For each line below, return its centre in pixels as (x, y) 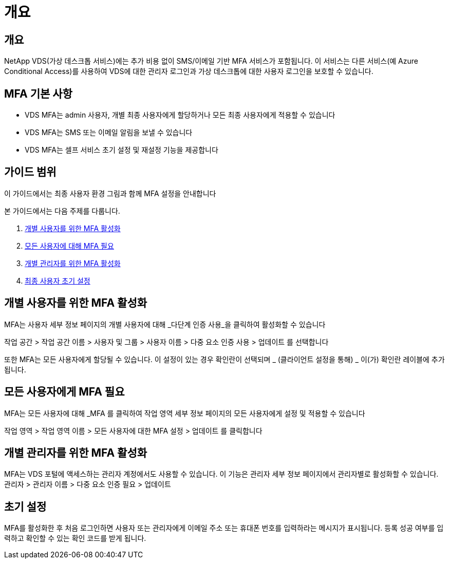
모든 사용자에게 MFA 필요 (64, 392)
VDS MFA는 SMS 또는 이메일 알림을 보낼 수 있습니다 (109, 133)
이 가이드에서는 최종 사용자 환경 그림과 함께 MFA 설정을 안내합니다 (110, 193)
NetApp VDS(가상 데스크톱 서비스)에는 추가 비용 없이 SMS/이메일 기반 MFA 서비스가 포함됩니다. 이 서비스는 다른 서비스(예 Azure (211, 61)
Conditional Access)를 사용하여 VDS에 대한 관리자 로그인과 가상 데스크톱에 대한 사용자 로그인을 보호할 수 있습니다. (189, 71)
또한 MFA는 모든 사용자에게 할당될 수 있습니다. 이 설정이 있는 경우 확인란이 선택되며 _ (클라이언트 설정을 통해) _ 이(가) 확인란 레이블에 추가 (224, 359)
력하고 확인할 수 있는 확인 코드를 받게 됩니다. (75, 538)
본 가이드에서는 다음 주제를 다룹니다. (62, 211)
